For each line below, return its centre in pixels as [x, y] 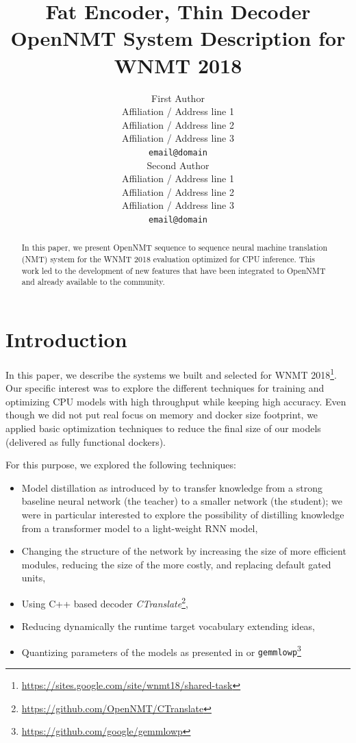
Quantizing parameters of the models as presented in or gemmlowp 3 [161, 651]
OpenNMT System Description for [178, 38]
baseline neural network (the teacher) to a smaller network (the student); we [182, 501]
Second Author [178, 165]
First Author [178, 98]
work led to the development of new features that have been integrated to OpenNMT [174, 270]
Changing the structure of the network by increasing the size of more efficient [184, 551]
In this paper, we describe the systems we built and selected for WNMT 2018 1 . [171, 373]
